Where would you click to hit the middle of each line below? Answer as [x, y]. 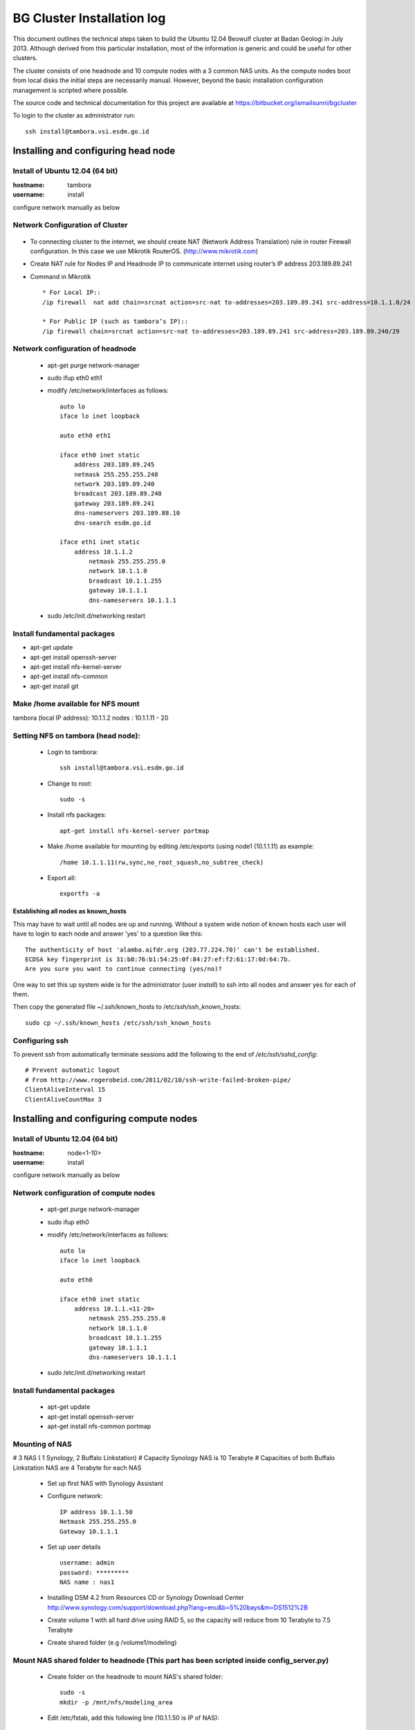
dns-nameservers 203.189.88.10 [127, 513]
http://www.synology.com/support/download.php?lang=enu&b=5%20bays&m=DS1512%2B [177, 1607]
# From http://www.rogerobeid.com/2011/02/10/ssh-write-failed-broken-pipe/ [158, 1080]
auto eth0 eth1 [85, 435]
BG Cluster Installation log [89, 18]
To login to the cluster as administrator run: [74, 116]
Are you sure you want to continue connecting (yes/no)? [124, 969]
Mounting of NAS [43, 1444]
